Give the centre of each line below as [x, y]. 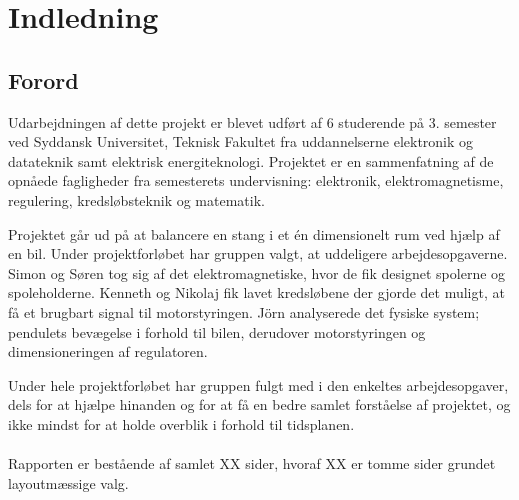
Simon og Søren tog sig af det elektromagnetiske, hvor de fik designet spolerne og [257, 272]
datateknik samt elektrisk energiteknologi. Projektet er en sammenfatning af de [251, 160]
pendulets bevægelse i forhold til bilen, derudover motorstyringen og [217, 331]
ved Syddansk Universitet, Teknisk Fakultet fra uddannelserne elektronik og [241, 141]
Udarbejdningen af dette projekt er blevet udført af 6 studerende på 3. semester [252, 121]
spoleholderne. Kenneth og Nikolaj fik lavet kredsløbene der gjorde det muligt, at [256, 292]
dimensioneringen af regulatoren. [108, 351]
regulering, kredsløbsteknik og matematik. [136, 199]
